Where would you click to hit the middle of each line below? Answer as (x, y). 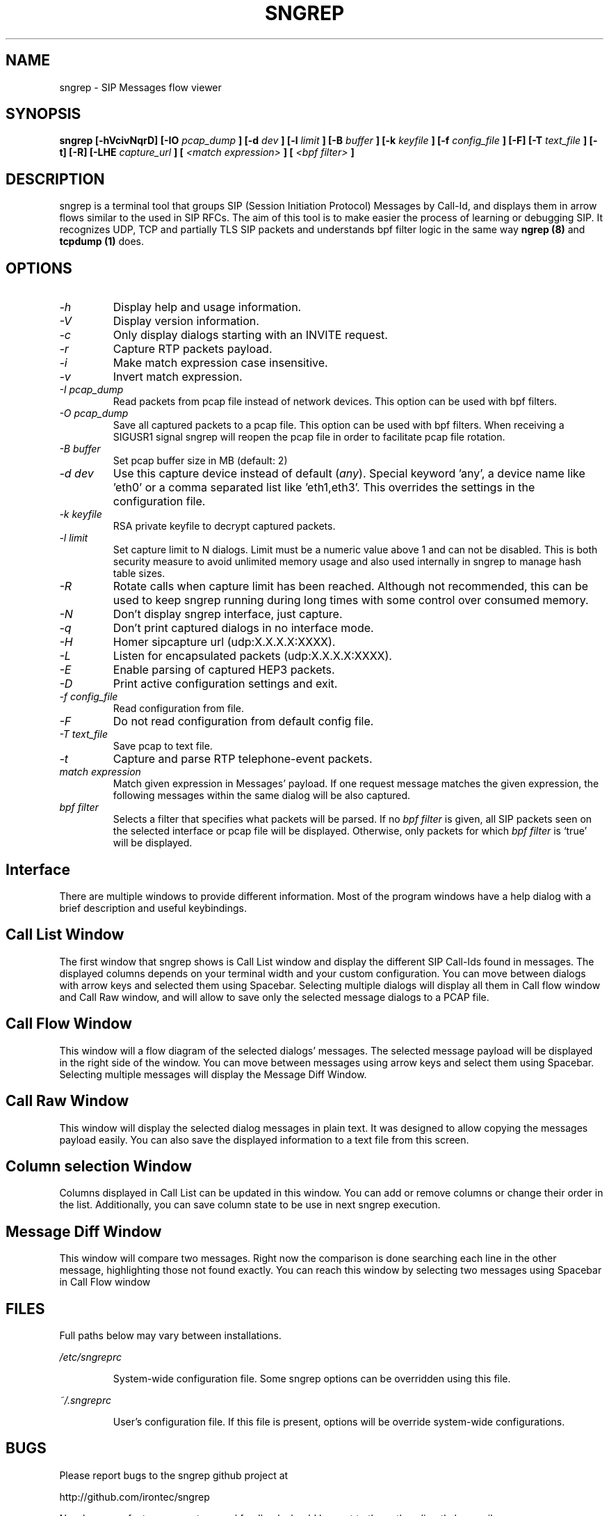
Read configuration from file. (179, 709)
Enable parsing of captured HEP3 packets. (224, 670)
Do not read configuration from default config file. (243, 721)
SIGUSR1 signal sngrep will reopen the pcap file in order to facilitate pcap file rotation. (309, 437)
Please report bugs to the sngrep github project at (174, 1475)
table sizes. (139, 574)
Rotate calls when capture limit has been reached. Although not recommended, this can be (351, 586)
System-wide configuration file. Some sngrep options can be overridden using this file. (312, 1379)
